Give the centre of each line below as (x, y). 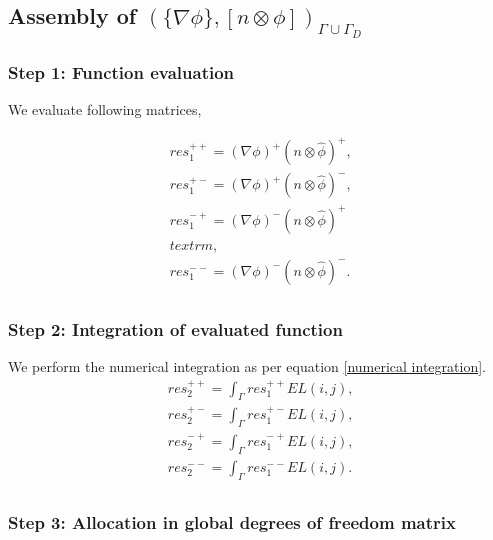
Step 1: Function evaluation (121, 71)
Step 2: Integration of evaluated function (175, 328)
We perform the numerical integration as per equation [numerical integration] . (247, 366)
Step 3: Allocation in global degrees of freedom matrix (232, 522)
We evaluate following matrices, (105, 109)
